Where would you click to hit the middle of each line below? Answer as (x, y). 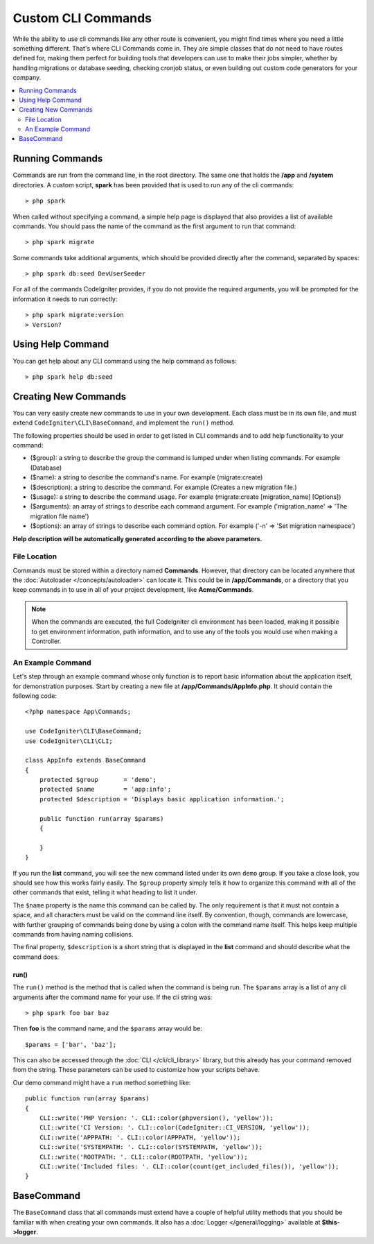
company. (27, 78)
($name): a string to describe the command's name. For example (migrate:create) (146, 477)
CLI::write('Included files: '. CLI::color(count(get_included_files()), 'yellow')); (189, 1166)
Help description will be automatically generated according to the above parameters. (137, 538)
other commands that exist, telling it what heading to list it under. (105, 892)
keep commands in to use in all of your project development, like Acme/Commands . (133, 590)
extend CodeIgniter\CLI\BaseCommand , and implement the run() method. (124, 423)
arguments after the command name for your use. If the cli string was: (113, 997)
